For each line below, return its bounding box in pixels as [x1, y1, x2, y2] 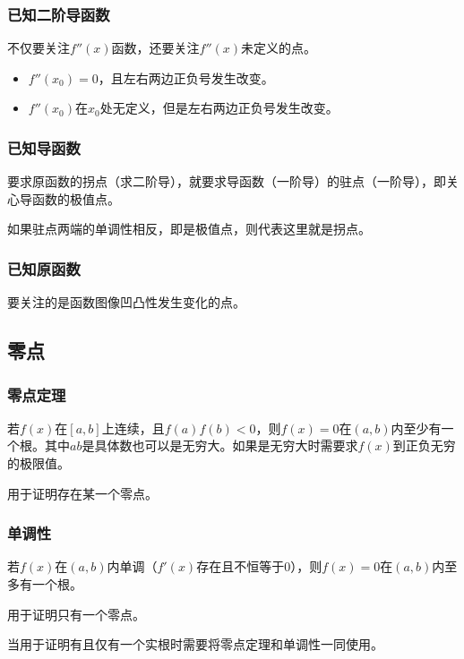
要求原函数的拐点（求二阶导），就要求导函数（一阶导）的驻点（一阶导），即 [7, 172, 446, 191]
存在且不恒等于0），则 [196, 557, 322, 576]
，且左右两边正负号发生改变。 [98, 68, 274, 87]
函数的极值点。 [31, 189, 120, 208]
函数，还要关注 [111, 39, 200, 57]
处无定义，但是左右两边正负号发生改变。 [99, 98, 339, 117]
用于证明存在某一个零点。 [7, 484, 158, 502]
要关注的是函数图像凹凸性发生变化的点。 [7, 293, 245, 312]
